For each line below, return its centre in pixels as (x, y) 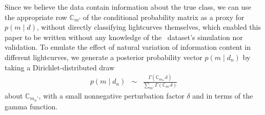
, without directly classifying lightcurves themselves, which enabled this (149, 27)
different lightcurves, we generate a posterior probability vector (104, 57)
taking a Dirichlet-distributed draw (60, 67)
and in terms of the (223, 95)
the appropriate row (36, 17)
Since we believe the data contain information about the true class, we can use (128, 7)
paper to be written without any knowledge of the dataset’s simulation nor (124, 37)
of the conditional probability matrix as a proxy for (164, 17)
